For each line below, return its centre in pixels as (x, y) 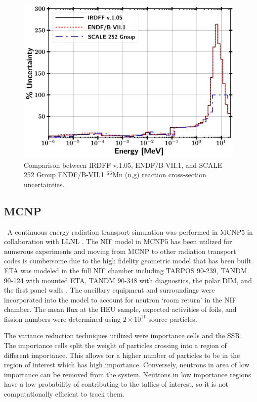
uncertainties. (44, 184)
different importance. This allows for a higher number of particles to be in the (122, 355)
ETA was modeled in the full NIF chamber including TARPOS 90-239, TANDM (126, 270)
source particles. (173, 319)
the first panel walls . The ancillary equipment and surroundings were (109, 290)
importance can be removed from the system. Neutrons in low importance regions (128, 374)
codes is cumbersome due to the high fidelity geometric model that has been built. (128, 261)
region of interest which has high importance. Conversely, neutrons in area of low (127, 365)
